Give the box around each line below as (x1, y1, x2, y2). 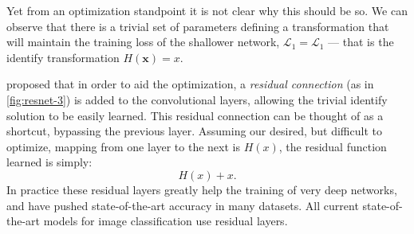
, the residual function (278, 138, 387, 154)
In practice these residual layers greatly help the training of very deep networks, (6, 181, 397, 197)
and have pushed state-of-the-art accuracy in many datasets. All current (6, 197, 359, 213)
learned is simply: (6, 154, 93, 170)
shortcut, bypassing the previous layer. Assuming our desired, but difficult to (6, 123, 382, 139)
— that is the (328, 33, 394, 50)
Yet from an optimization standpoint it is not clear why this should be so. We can (6, 2, 408, 18)
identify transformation (6, 49, 120, 65)
